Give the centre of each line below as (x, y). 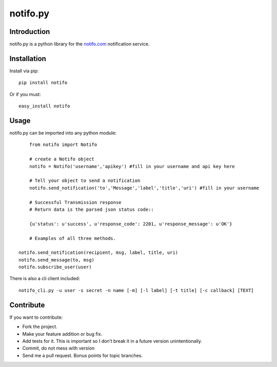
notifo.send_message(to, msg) (57, 260)
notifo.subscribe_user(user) (55, 267)
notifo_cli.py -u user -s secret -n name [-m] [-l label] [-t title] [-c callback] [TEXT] (136, 290)
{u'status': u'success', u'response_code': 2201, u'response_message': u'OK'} (131, 224)
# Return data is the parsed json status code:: (91, 209)
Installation (28, 58)
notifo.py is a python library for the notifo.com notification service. (80, 44)
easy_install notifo (44, 106)
